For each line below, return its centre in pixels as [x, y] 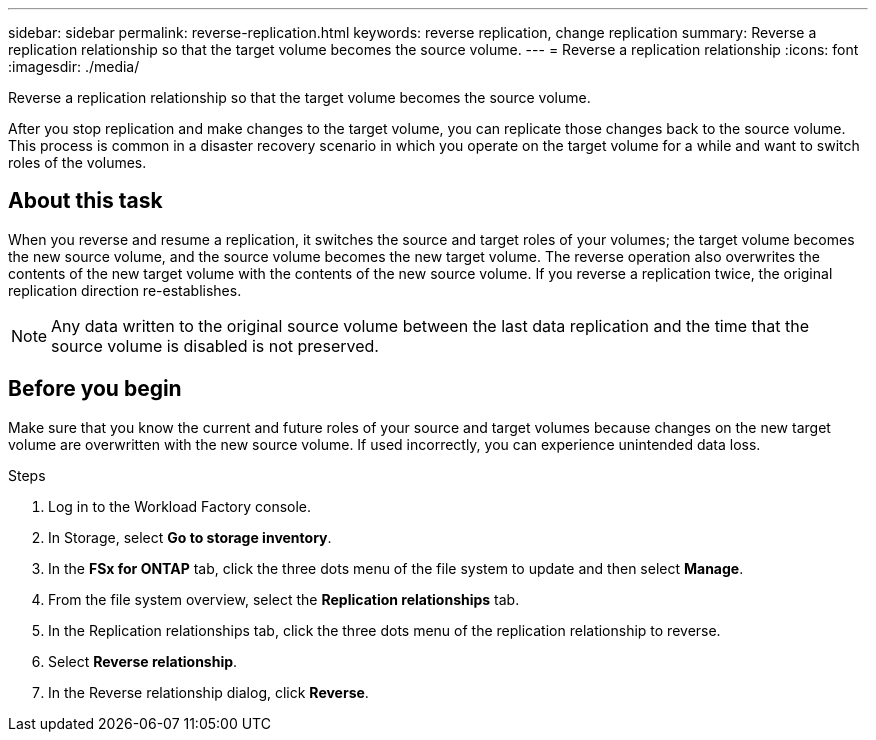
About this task [85, 201]
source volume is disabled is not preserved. [215, 345]
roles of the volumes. [77, 162]
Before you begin [95, 389]
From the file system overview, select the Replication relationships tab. [284, 599]
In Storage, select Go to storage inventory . [190, 537]
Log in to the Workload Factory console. [180, 506]
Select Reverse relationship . [143, 661]
